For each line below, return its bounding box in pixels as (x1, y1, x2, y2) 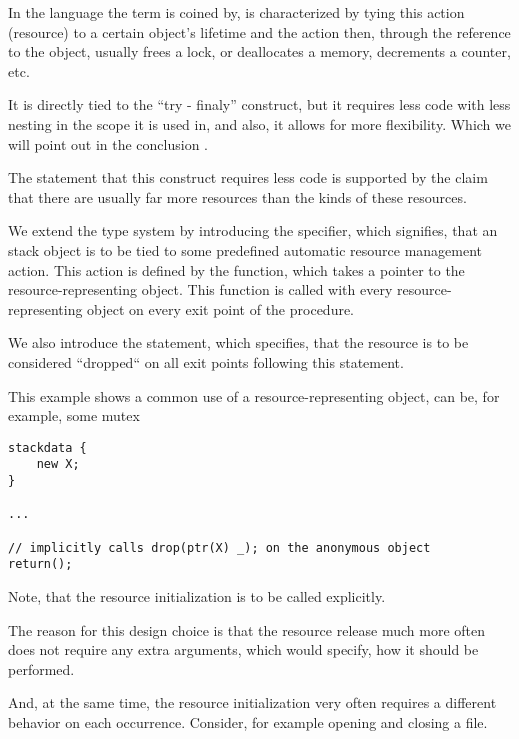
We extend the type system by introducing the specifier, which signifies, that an (8, 220, 498, 241)
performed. (8, 658, 75, 679)
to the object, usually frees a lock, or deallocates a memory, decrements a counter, (8, 41, 511, 62)
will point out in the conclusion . (8, 133, 208, 154)
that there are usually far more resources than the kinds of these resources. (8, 186, 467, 207)
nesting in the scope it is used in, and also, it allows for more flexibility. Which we (8, 113, 511, 134)
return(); (8, 557, 73, 572)
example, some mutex (8, 405, 140, 426)
